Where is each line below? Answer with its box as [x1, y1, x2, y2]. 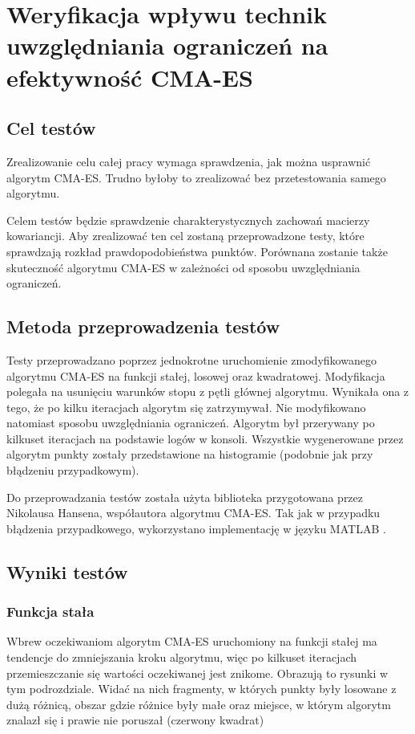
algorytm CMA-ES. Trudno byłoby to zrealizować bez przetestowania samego [6, 169, 386, 186]
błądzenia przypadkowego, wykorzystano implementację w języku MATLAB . [6, 520, 386, 536]
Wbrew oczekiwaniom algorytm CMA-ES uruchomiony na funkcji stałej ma [6, 633, 377, 650]
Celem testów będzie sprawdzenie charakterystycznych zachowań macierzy [6, 211, 370, 228]
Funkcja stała [6, 601, 95, 622]
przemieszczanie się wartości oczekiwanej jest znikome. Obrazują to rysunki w [6, 664, 389, 681]
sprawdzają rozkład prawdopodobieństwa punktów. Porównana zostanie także [6, 243, 388, 259]
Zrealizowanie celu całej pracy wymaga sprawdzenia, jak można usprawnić [6, 153, 371, 169]
